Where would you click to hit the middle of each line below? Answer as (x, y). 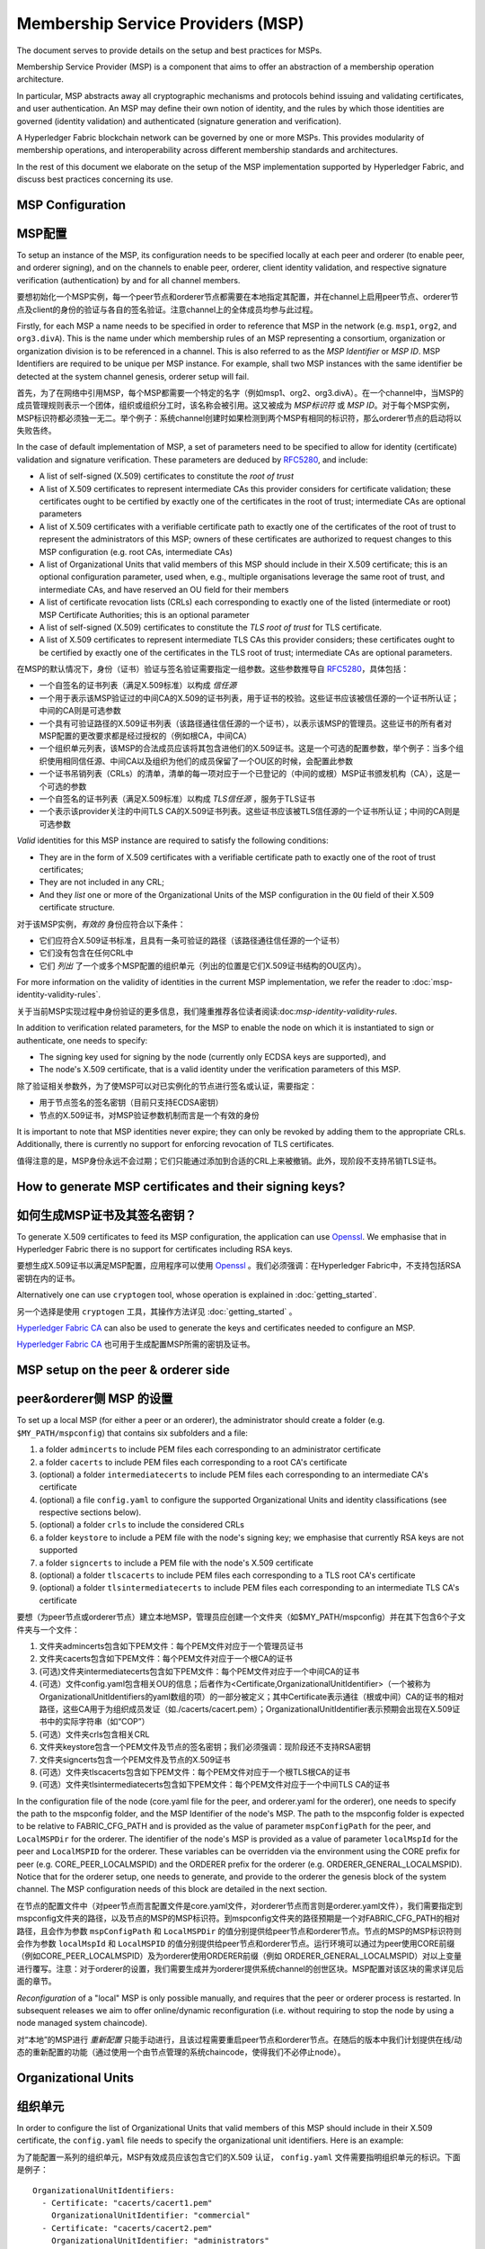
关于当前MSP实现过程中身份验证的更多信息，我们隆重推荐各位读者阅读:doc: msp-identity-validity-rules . (207, 1011)
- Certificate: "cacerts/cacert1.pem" (127, 2203)
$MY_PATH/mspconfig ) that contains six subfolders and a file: (132, 1433)
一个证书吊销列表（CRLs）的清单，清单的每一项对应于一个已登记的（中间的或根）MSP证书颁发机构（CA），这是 (246, 774)
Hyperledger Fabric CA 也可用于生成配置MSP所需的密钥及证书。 (136, 1344)
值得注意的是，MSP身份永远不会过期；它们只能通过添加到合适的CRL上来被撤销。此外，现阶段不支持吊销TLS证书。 (229, 1160)
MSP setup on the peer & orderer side (123, 1371)
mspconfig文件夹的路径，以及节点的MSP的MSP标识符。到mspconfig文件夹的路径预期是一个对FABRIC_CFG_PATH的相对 (238, 1918)
